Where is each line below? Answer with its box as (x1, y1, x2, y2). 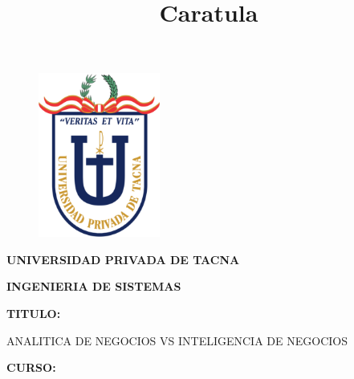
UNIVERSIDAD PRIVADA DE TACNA (6, 251, 240, 267)
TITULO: (6, 305, 61, 322)
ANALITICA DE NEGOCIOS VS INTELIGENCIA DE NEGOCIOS (6, 332, 348, 348)
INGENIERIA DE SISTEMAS (6, 278, 181, 295)
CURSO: (6, 359, 56, 376)
